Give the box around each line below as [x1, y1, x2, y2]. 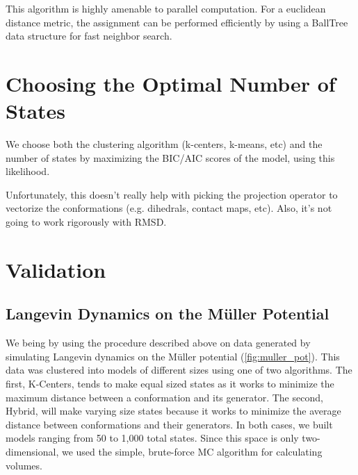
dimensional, [6, 444, 59, 458]
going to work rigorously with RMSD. [6, 215, 167, 229]
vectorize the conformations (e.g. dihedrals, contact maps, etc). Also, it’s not [6, 201, 332, 215]
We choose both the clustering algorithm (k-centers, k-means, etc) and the [6, 137, 323, 151]
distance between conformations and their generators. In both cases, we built [6, 417, 333, 431]
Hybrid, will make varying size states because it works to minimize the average [6, 403, 341, 418]
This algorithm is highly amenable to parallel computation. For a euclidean [6, 1, 326, 15]
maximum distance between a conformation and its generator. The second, [6, 390, 323, 404]
